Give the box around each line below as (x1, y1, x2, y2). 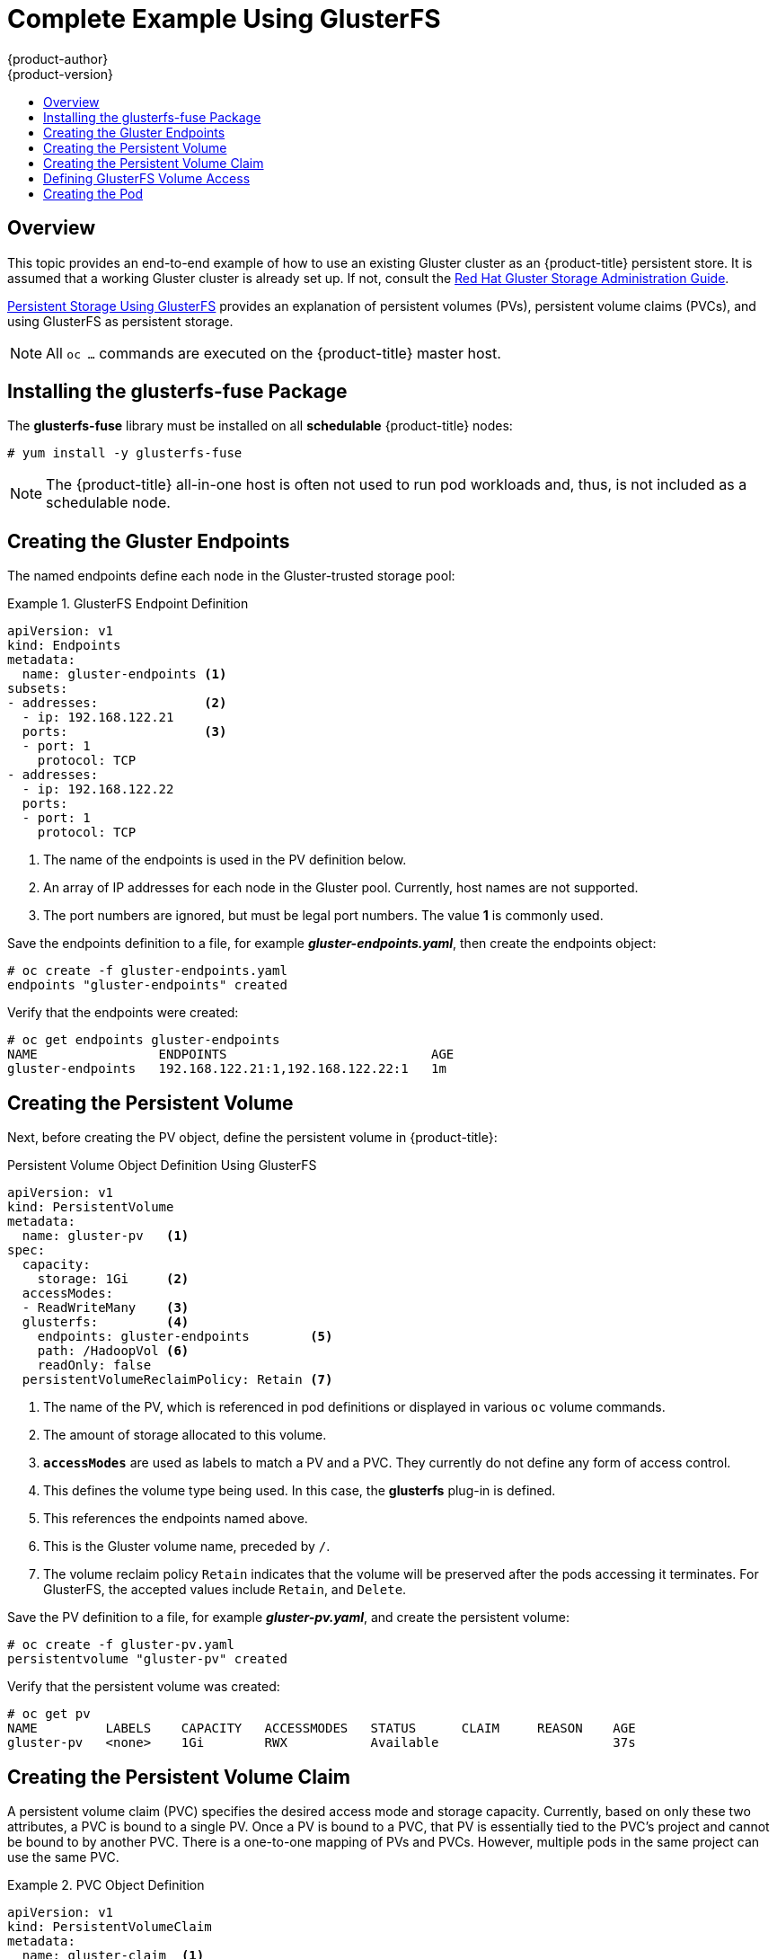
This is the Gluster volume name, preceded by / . (43, 1538, 331, 1555)
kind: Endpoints (7, 638, 121, 653)
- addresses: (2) (7, 696, 227, 711)
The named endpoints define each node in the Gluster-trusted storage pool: (7, 568, 455, 584)
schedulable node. (46, 493, 171, 512)
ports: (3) (22, 724, 227, 740)
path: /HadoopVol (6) (37, 1343, 190, 1359)
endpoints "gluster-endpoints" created (7, 978, 287, 993)
